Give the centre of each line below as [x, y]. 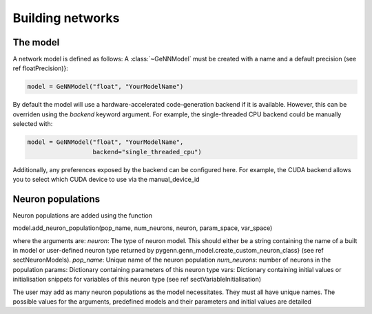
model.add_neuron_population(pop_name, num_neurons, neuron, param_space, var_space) [143, 228]
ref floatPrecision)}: [40, 68]
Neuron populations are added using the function [83, 215]
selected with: [33, 124]
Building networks [66, 18]
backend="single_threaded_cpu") [147, 152]
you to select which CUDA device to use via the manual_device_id [106, 179]
